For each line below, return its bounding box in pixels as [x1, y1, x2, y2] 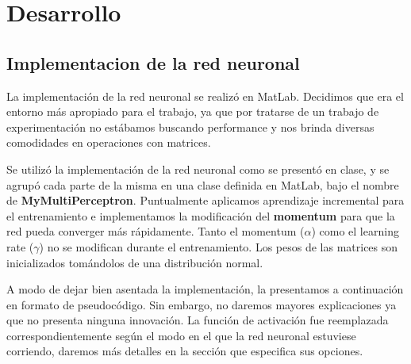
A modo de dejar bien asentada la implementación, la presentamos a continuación [6, 281, 404, 297]
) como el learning [311, 223, 399, 239]
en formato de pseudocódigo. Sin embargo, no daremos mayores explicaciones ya [6, 296, 397, 312]
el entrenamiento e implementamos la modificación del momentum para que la [6, 207, 395, 224]
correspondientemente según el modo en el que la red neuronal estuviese [6, 327, 356, 343]
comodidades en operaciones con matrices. [6, 134, 211, 151]
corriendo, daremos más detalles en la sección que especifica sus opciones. [6, 343, 363, 359]
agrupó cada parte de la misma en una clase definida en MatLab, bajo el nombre [6, 176, 399, 193]
